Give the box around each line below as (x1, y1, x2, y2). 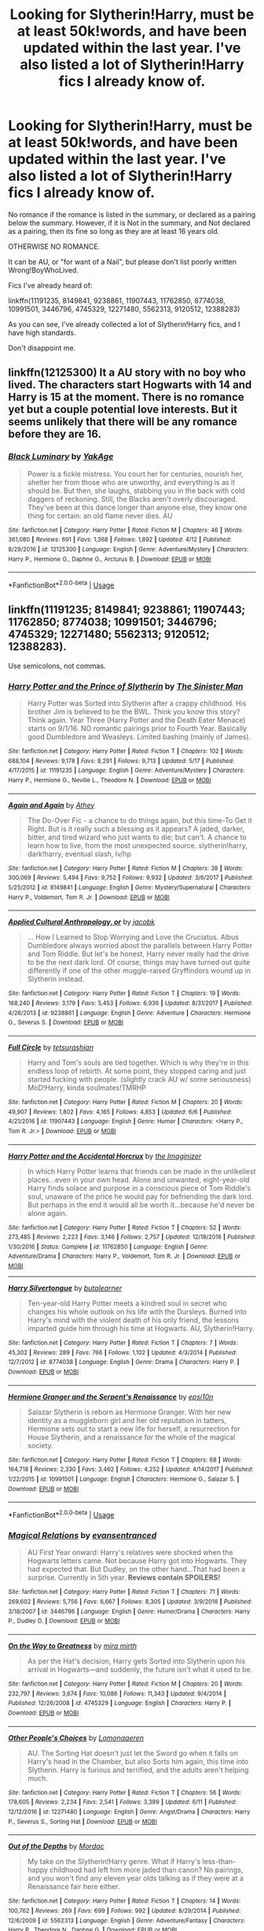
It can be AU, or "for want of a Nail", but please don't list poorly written (8, 257, 237, 266)
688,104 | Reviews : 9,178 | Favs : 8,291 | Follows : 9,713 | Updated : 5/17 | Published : (8, 757, 234, 765)
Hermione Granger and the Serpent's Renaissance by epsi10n (8, 1392, 214, 1401)
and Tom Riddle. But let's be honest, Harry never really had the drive (27, 949, 250, 958)
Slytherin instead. (27, 974, 85, 984)
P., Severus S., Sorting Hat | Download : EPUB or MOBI (8, 1818, 157, 1825)
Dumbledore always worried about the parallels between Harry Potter (27, 941, 253, 951)
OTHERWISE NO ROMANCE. (8, 242, 101, 251)
